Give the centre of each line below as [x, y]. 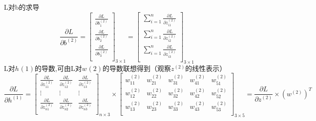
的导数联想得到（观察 [137, 68]
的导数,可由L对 [58, 68]
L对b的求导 [22, 7]
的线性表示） [206, 68]
